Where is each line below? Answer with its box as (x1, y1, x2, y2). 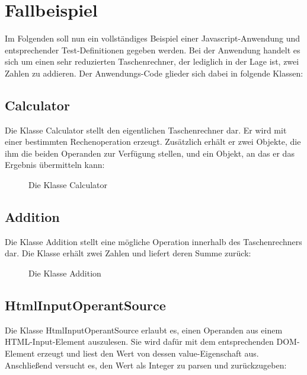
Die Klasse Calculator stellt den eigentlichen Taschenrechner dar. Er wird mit (5, 123, 287, 136)
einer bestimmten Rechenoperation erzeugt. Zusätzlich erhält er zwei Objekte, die (5, 135, 301, 148)
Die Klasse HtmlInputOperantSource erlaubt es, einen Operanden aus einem (5, 323, 283, 336)
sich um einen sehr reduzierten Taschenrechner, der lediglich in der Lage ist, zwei (5, 55, 299, 68)
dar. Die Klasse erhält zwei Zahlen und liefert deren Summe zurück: (5, 247, 251, 259)
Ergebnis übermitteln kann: (5, 158, 105, 171)
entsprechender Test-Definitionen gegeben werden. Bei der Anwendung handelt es (5, 43, 300, 56)
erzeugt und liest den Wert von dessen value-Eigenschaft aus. (37, 347, 259, 360)
